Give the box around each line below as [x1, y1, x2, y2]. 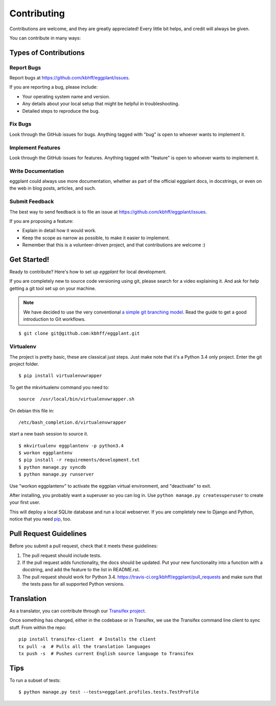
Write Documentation [9, 167, 64, 174]
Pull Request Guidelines [9, 529, 87, 538]
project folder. [9, 361, 39, 367]
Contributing [9, 8, 65, 19]
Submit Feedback [9, 198, 54, 205]
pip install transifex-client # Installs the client [18, 636, 156, 642]
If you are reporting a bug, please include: [9, 84, 98, 90]
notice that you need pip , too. [9, 516, 72, 522]
